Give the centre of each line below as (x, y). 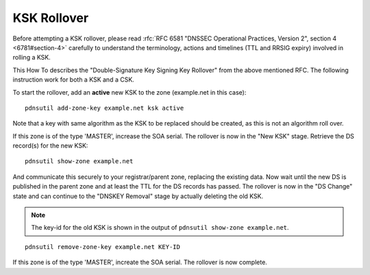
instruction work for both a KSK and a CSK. (74, 80)
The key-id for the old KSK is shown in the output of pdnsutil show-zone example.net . (160, 228)
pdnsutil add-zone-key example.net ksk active (104, 108)
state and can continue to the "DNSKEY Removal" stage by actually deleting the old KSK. (138, 196)
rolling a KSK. (32, 58)
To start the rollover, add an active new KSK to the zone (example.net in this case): (129, 92)
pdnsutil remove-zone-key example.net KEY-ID (103, 247)
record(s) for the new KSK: (50, 146)
